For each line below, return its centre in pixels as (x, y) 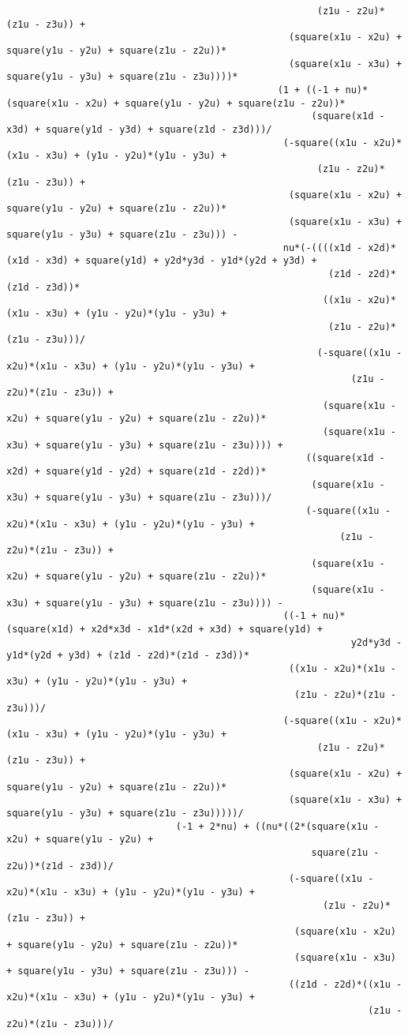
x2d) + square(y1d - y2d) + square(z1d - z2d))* (137, 471)
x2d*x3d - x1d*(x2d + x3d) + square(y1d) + (207, 629)
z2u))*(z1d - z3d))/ (60, 866)
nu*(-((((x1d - (323, 247)
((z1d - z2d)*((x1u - (345, 984)
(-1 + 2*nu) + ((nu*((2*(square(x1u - (277, 826)
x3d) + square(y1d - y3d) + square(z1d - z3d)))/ (139, 129)
